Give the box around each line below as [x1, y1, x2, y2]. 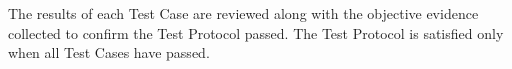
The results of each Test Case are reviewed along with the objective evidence [8, 3, 479, 23]
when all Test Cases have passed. [8, 42, 210, 63]
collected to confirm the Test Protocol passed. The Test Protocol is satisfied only [8, 22, 504, 43]
